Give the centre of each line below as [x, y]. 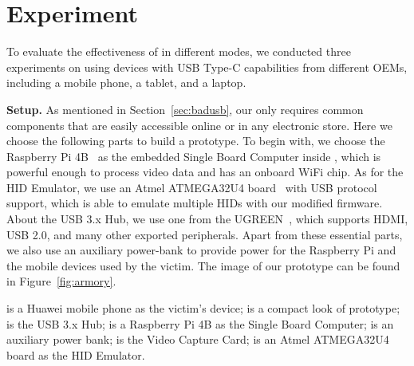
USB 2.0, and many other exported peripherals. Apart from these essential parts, [205, 234]
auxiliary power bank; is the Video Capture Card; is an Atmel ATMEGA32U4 [198, 339]
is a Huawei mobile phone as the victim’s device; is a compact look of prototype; [203, 308]
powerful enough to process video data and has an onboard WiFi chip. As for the [205, 172]
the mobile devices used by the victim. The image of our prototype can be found [203, 265]
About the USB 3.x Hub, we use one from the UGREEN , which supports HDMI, [207, 219]
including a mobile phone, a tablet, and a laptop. [126, 83]
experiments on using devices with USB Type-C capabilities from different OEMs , [207, 67]
